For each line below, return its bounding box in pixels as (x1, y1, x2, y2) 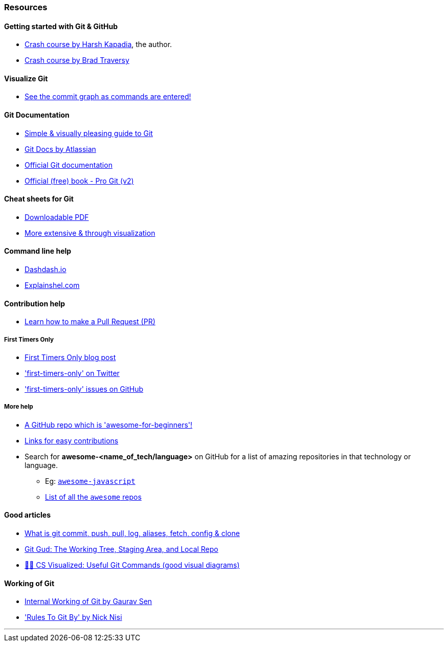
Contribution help (4, 299, 65, 308)
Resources (4, 2, 48, 12)
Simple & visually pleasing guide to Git (25, 128, 153, 138)
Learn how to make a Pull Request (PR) (25, 317, 155, 326)
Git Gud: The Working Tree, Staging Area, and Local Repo (25, 545, 218, 554)
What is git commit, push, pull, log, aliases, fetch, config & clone (25, 529, 240, 538)
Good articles (4, 510, 51, 520)
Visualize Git (4, 74, 48, 83)
